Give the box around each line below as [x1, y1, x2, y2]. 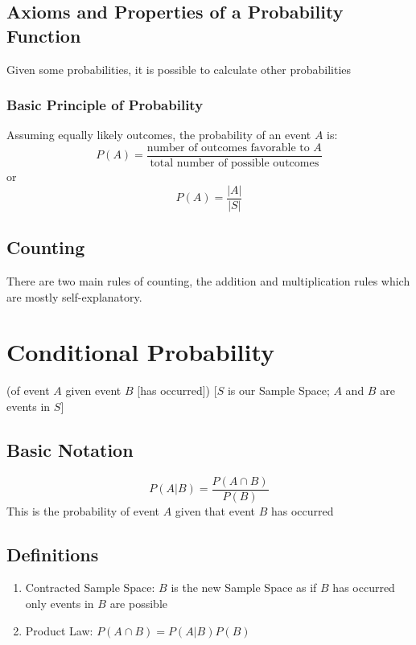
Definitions [6, 541, 99, 566]
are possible [109, 595, 167, 612]
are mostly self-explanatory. [6, 288, 142, 305]
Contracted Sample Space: [25, 579, 155, 596]
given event [65, 382, 122, 399]
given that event [175, 502, 255, 519]
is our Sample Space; [227, 382, 330, 399]
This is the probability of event [6, 502, 159, 519]
